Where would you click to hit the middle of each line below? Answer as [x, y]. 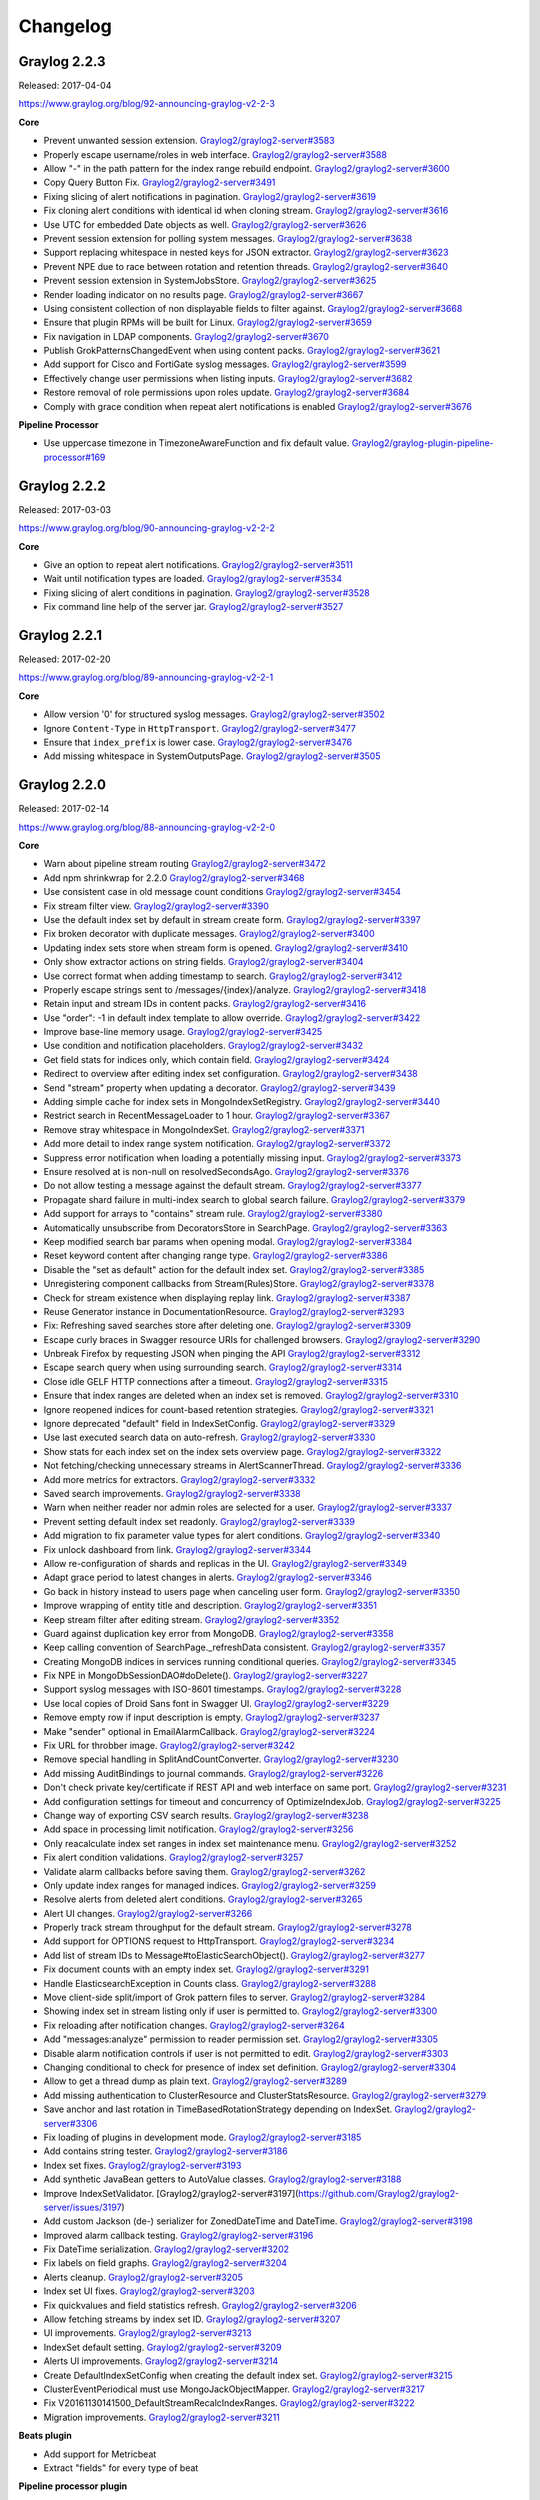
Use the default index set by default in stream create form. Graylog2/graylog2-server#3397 [232, 919]
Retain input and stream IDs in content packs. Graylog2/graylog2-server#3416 [205, 1004]
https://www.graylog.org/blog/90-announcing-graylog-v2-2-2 [146, 528]
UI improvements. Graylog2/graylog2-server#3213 [147, 2333]
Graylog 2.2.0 [62, 785]
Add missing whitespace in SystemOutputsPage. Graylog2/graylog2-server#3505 [212, 756]
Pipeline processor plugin [73, 2486]
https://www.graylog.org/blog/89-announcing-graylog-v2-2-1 [146, 677]
